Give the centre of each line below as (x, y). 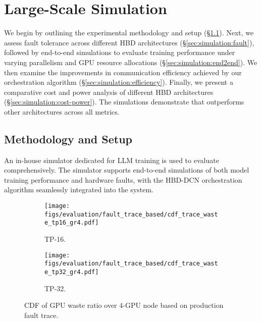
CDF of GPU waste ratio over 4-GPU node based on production (124, 305)
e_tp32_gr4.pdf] (72, 272)
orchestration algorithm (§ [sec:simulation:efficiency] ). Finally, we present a (119, 82)
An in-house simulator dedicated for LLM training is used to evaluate (112, 160)
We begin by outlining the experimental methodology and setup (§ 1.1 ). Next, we (129, 33)
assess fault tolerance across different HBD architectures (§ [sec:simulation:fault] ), (129, 42)
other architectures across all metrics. (62, 111)
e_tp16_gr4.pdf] (72, 223)
